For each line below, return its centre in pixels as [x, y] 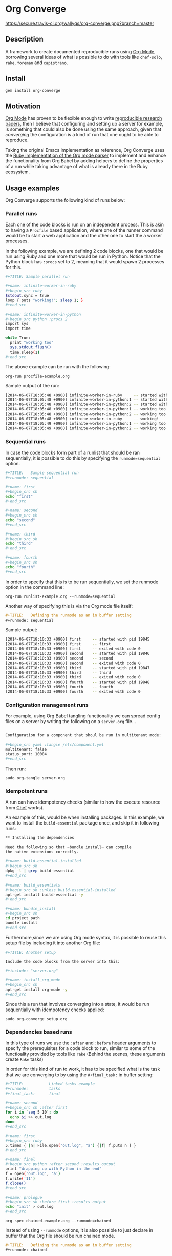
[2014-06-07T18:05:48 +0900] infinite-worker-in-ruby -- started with [87, 395]
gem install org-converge [33, 90]
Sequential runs [26, 441]
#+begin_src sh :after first [36, 1107]
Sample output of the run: [33, 385]
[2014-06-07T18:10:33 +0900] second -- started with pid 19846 [78, 654]
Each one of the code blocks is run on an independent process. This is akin [85, 225]
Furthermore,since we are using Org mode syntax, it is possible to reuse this [86, 937]
